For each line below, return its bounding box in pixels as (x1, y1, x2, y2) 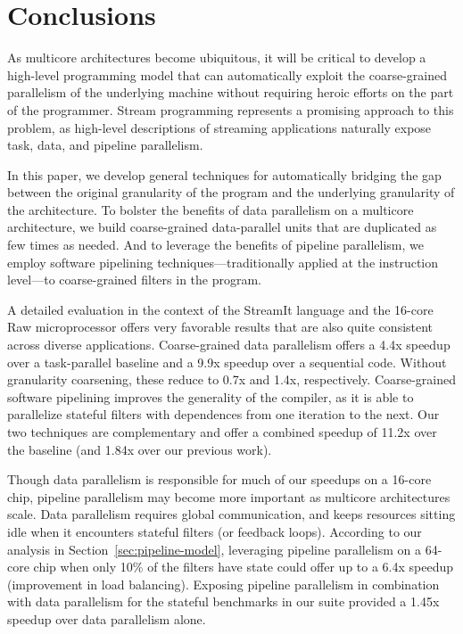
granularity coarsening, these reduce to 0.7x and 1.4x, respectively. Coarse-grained (7, 370, 457, 389)
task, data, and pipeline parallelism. (7, 136, 203, 154)
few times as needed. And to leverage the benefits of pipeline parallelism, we (7, 235, 425, 254)
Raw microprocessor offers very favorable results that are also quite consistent (7, 317, 434, 336)
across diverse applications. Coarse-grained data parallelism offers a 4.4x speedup (7, 335, 451, 354)
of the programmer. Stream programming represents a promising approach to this (7, 100, 454, 119)
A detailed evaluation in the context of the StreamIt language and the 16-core (7, 300, 434, 318)
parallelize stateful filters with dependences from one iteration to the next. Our (7, 405, 440, 424)
